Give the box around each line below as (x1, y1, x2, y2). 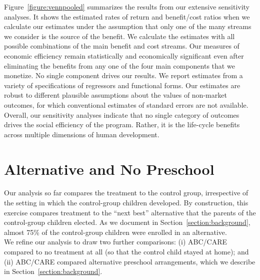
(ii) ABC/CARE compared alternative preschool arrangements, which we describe (4, 256, 255, 266)
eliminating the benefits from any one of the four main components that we (4, 60, 235, 71)
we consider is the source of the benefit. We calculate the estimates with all (4, 31, 235, 41)
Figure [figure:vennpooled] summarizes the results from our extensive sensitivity (4, 2, 249, 12)
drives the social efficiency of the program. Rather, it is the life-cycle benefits (4, 119, 240, 130)
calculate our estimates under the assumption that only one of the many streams (4, 21, 251, 32)
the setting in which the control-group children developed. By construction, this (4, 197, 248, 208)
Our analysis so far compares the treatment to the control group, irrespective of (4, 187, 248, 198)
